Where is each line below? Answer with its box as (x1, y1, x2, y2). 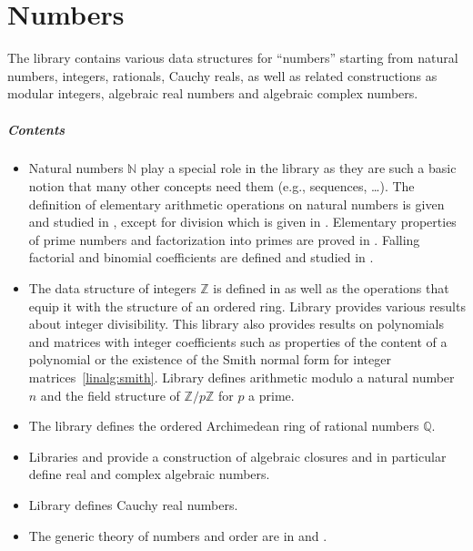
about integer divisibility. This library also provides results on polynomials (28, 314, 444, 333)
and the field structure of (40, 385, 180, 404)
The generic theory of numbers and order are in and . (28, 525, 327, 545)
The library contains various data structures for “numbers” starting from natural (7, 48, 458, 67)
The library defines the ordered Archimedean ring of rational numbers (28, 416, 419, 435)
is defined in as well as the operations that (213, 279, 449, 298)
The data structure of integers (28, 279, 196, 298)
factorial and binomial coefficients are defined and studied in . (28, 248, 374, 267)
